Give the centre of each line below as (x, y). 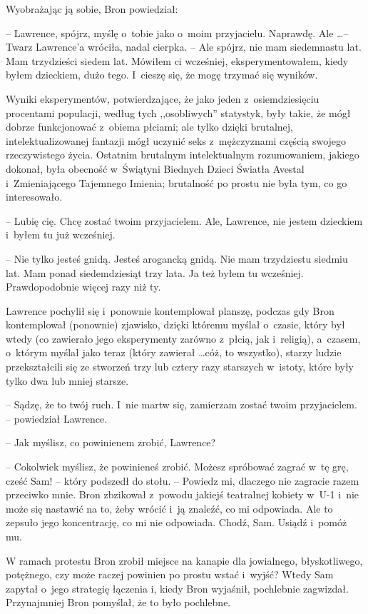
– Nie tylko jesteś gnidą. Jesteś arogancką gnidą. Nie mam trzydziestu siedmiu (177, 258)
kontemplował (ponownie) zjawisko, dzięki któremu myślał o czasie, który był (175, 324)
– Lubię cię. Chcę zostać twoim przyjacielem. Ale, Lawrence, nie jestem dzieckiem (184, 220)
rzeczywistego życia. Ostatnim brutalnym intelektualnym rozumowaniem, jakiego (183, 155)
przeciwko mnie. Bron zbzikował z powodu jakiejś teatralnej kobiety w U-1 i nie (183, 494)
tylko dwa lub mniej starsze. (67, 380)
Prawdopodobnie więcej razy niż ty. (83, 287)
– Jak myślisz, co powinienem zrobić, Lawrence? (111, 442)
